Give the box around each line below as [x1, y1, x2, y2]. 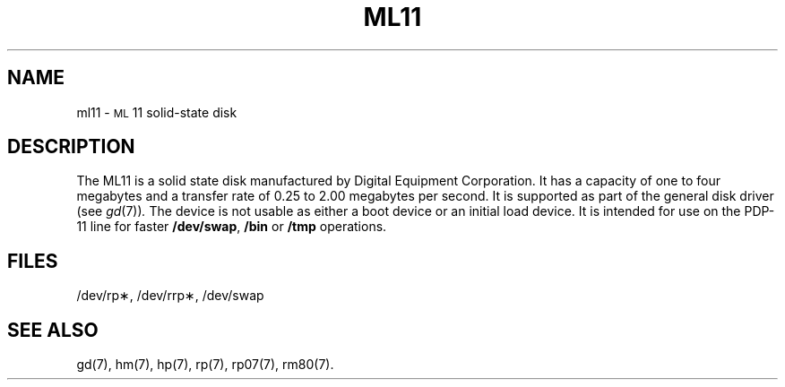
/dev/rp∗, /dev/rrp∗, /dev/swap [76, 288, 264, 304]
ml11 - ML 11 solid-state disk [76, 104, 237, 120]
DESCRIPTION [7, 135, 135, 159]
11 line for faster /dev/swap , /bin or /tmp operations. [76, 219, 387, 235]
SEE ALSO [7, 318, 99, 341]
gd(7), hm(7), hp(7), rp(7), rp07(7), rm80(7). [76, 357, 334, 373]
